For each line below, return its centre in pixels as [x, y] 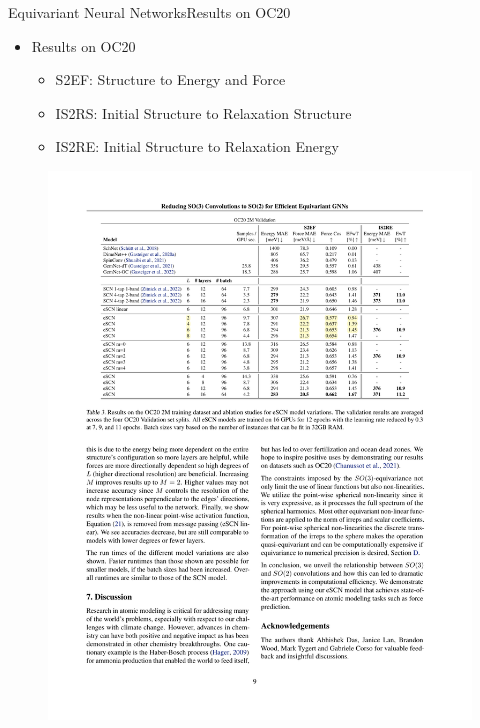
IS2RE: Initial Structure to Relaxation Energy [197, 146]
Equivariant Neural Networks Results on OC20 [149, 12]
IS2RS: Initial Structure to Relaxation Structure [203, 112]
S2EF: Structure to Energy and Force [170, 79]
